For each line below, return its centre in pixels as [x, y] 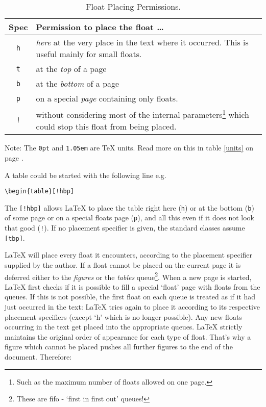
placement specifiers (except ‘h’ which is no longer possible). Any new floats [123, 316]
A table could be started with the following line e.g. [86, 175]
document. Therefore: [38, 357]
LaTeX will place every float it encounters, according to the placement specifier [129, 255]
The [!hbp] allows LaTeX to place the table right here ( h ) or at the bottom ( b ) [129, 207]
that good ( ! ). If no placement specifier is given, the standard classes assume [125, 228]
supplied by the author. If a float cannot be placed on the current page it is [123, 265]
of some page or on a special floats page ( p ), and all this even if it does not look [130, 218]
